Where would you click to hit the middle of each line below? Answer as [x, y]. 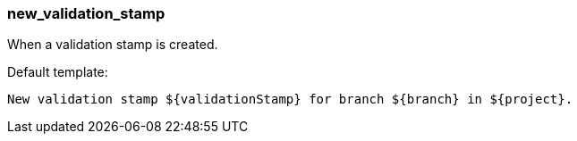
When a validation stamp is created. [113, 45]
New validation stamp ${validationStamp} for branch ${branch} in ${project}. [290, 100]
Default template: [58, 72]
